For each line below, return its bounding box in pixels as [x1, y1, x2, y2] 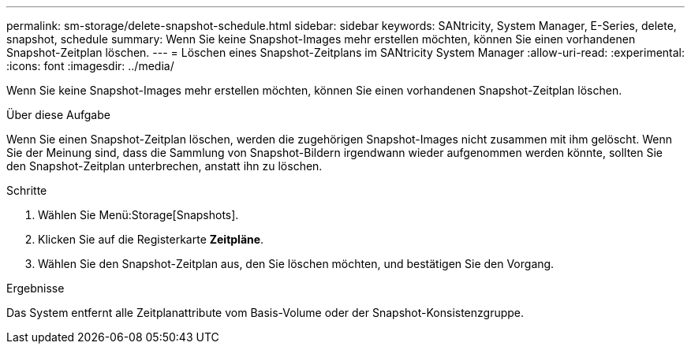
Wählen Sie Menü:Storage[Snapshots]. [38, 208, 239, 222]
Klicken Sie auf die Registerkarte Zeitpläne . [38, 233, 264, 246]
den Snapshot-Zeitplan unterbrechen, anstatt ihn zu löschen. [6, 159, 323, 173]
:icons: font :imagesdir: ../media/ [6, 59, 174, 73]
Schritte [6, 184, 47, 197]
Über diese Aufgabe [6, 108, 110, 121]
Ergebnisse [6, 281, 65, 295]
